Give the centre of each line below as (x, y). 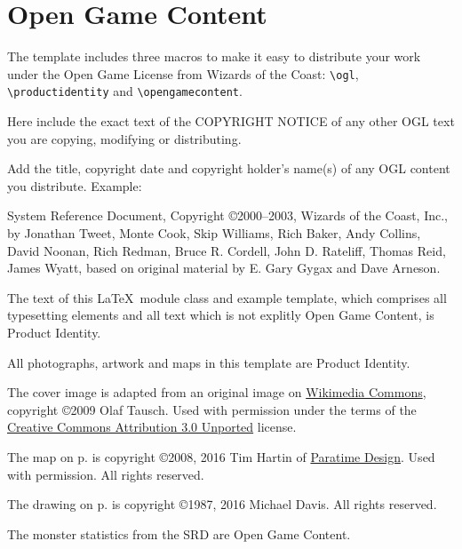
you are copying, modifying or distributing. (124, 138)
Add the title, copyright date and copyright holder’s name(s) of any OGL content (229, 168)
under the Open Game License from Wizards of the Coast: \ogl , (183, 73)
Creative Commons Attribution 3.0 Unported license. (152, 427)
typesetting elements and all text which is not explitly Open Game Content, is (221, 315)
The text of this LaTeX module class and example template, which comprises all (227, 297)
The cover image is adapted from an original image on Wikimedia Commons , (217, 392)
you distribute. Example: (75, 185)
